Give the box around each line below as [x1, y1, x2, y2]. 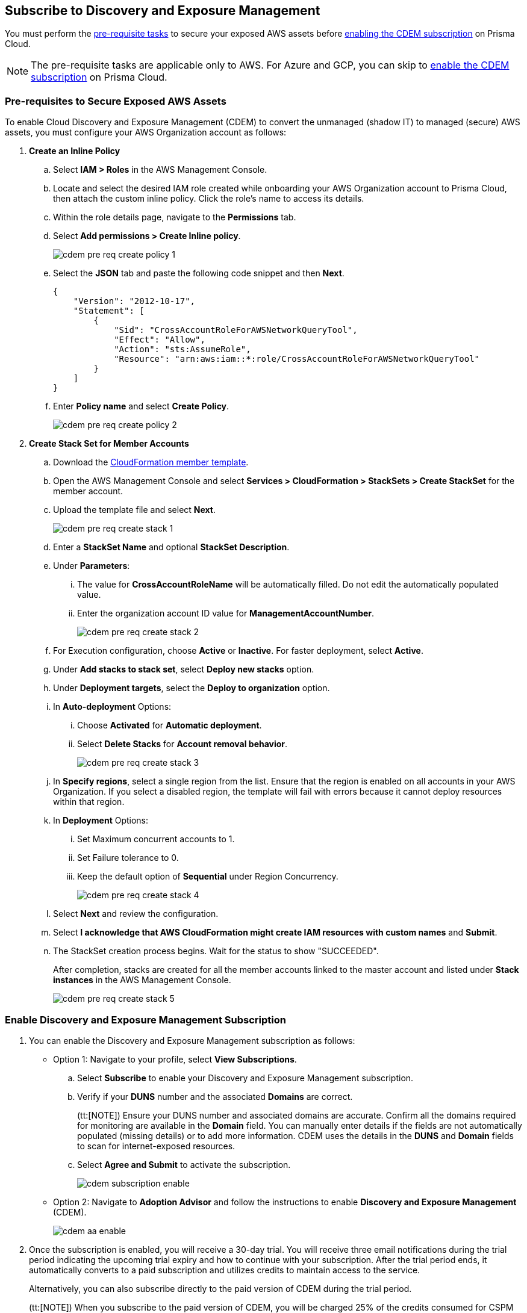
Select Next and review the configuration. [53, 908, 219, 919]
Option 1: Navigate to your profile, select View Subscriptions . [53, 1054, 297, 1064]
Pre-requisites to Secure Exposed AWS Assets [5, 95, 226, 107]
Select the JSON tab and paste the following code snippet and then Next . [53, 268, 345, 279]
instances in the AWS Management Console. [53, 975, 231, 986]
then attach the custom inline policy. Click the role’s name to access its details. [53, 193, 364, 204]
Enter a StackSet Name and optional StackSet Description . [53, 542, 290, 553]
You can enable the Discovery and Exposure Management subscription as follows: [29, 1035, 355, 1046]
